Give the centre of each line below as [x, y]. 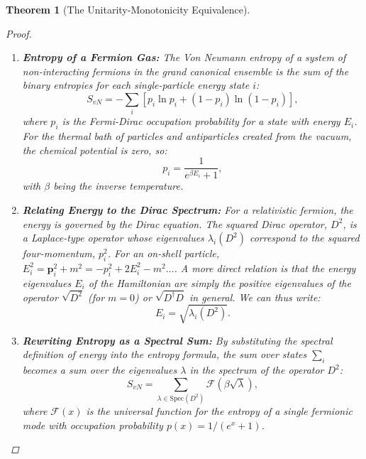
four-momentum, [59, 253]
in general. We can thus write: [255, 297]
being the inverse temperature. [118, 186]
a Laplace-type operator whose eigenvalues [113, 238]
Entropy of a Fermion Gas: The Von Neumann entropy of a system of [184, 57]
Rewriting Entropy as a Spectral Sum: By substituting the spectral [177, 340]
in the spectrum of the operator [257, 370]
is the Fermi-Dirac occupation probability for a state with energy [201, 121]
